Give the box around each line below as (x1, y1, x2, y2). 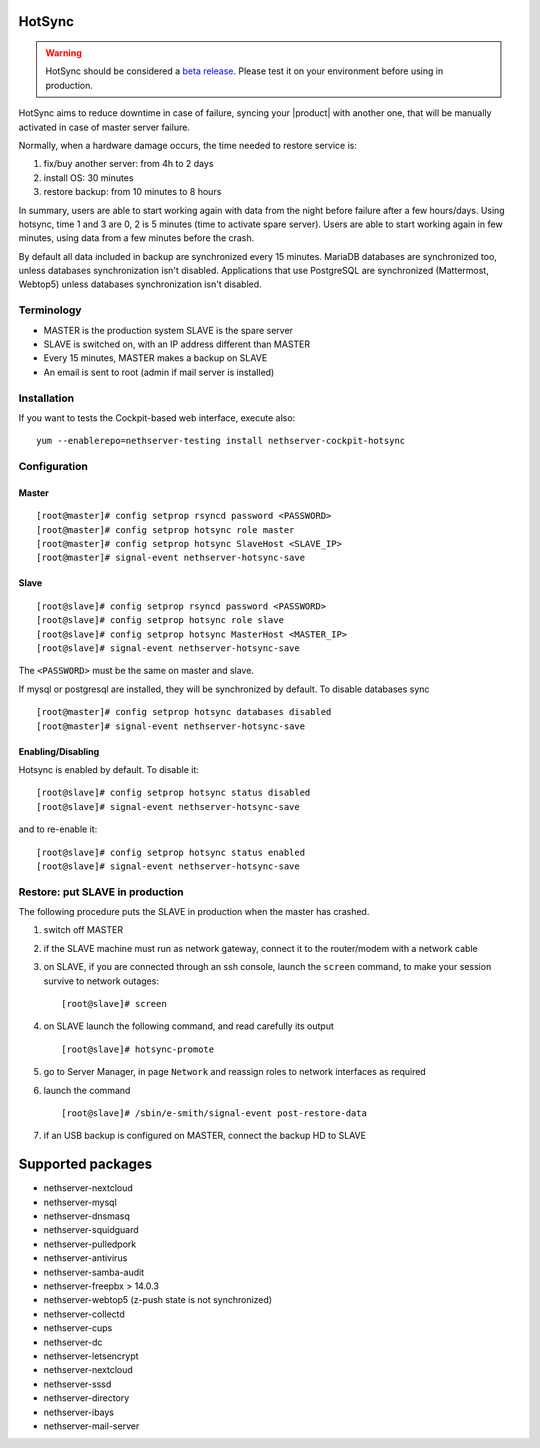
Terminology (18, 303, 82, 317)
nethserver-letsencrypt (43, 1350, 139, 1362)
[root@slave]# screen (61, 998, 167, 1010)
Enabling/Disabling (18, 745, 100, 757)
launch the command (43, 1084, 131, 1096)
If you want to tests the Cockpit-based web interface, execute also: (18, 411, 296, 424)
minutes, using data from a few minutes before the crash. (18, 232, 255, 244)
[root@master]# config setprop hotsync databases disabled (36, 706, 332, 718)
